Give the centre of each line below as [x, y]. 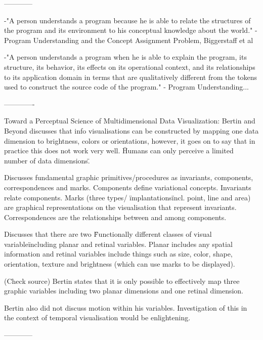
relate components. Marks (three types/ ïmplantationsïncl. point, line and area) [127, 197]
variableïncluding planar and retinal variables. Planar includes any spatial [118, 244]
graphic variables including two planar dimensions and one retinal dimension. [124, 291]
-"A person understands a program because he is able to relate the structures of [127, 20]
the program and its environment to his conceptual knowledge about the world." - [131, 30]
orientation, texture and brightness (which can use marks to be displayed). [120, 264]
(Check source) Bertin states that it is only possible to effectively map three [122, 281]
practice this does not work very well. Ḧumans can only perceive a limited [119, 151]
